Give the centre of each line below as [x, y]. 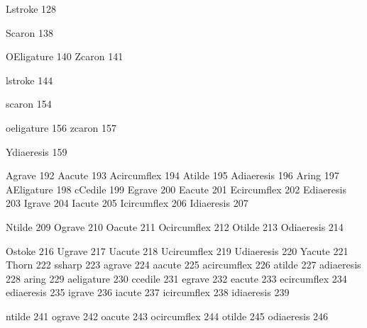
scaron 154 [29, 104]
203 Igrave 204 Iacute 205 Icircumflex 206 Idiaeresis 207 [127, 203]
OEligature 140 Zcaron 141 [65, 56]
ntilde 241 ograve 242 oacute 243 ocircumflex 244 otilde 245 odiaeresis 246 [167, 316]
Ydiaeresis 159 [37, 151]
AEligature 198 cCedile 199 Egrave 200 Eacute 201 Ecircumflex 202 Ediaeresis [176, 189]
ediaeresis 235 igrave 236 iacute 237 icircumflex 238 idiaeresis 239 [148, 292]
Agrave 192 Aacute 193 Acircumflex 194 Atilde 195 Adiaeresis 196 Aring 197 [172, 175]
